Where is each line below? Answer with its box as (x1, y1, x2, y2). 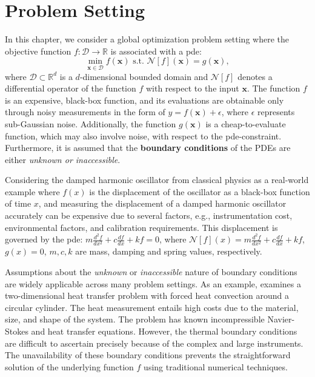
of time (5, 197, 31, 210)
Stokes (5, 325, 28, 338)
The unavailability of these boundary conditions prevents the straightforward (5, 349, 291, 361)
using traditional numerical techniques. (144, 360, 288, 373)
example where (5, 185, 60, 198)
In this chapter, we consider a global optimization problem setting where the (5, 33, 289, 45)
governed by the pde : (5, 233, 83, 245)
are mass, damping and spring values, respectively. (75, 245, 262, 258)
